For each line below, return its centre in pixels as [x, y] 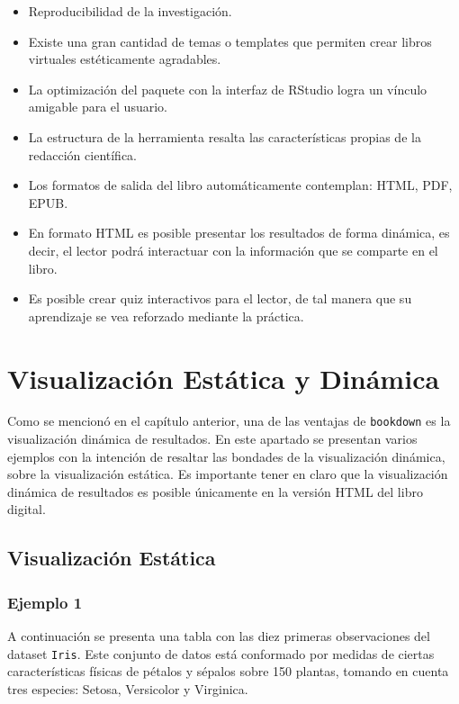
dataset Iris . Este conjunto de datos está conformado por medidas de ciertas [221, 653]
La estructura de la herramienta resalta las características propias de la [225, 136]
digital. [27, 509]
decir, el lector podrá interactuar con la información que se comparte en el [233, 250]
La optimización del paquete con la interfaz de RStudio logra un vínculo [228, 89]
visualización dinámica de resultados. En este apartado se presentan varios [212, 439]
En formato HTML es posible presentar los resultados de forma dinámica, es [239, 233]
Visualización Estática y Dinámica [224, 378]
